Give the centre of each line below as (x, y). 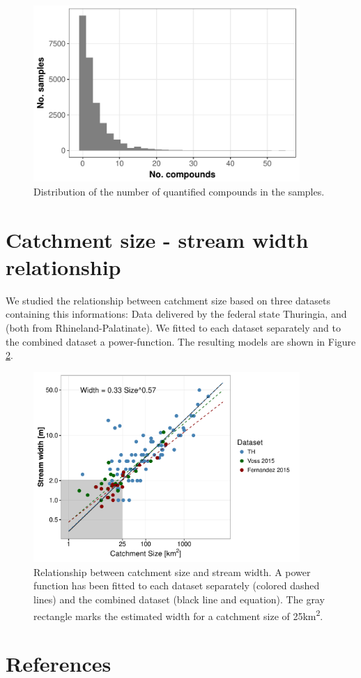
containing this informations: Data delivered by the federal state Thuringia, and (176, 314)
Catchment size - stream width (157, 239)
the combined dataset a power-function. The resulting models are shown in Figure (181, 341)
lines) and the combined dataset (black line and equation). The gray (179, 599)
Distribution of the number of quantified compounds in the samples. (179, 191)
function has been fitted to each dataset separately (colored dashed (177, 585)
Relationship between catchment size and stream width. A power (172, 572)
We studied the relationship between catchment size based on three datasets (168, 300)
